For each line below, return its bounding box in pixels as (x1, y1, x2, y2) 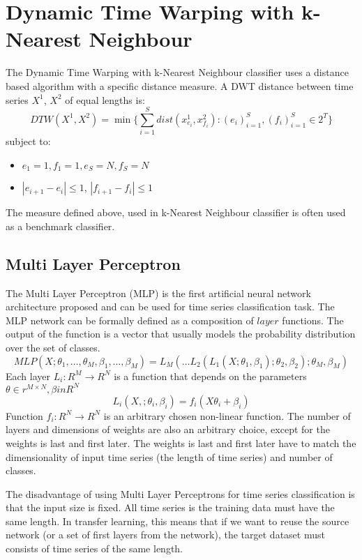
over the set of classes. (6, 340, 100, 355)
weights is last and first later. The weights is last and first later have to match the (6, 435, 356, 450)
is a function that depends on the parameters (114, 368, 307, 383)
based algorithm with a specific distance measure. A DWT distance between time (6, 78, 354, 93)
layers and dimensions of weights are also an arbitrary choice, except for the (6, 422, 330, 437)
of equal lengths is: (65, 92, 145, 107)
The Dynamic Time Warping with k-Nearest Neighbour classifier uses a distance (6, 65, 349, 80)
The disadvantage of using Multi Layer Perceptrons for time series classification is (6, 486, 355, 501)
